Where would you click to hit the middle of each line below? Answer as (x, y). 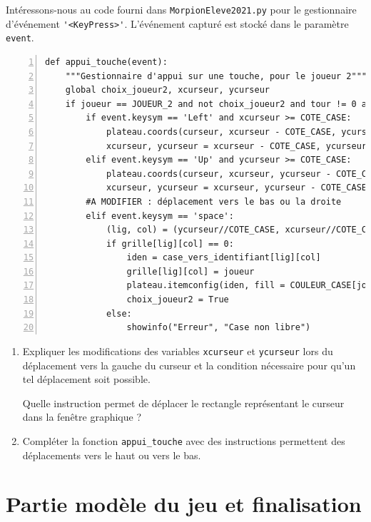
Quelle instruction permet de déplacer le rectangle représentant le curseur (183, 403)
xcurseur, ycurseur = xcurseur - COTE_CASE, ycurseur (237, 146)
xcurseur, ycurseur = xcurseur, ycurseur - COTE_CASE (237, 188)
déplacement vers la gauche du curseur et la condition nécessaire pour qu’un (189, 365)
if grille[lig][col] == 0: (170, 244)
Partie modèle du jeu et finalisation (184, 504)
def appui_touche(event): (106, 62)
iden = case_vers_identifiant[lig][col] (224, 258)
